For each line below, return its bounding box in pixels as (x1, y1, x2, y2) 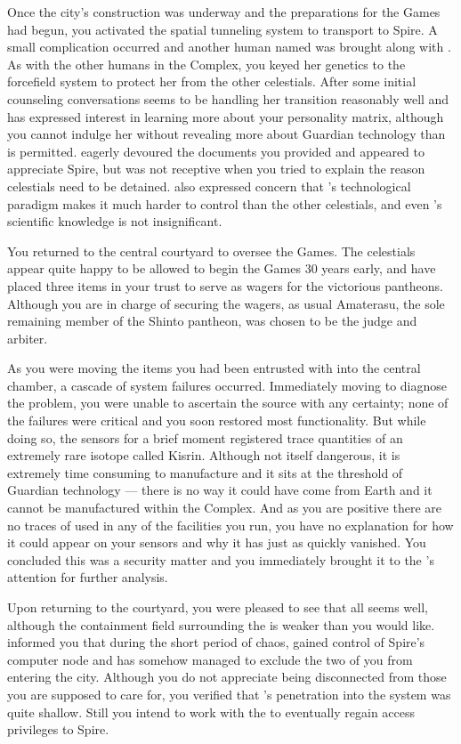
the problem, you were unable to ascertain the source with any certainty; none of (7, 393, 449, 412)
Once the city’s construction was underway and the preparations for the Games (7, 3, 441, 20)
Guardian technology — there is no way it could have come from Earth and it (7, 481, 433, 499)
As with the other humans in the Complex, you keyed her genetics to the (7, 54, 406, 73)
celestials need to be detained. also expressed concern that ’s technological (7, 176, 411, 195)
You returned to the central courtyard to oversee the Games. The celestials (7, 241, 416, 260)
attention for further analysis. (7, 568, 168, 586)
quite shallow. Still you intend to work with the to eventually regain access (7, 702, 416, 721)
